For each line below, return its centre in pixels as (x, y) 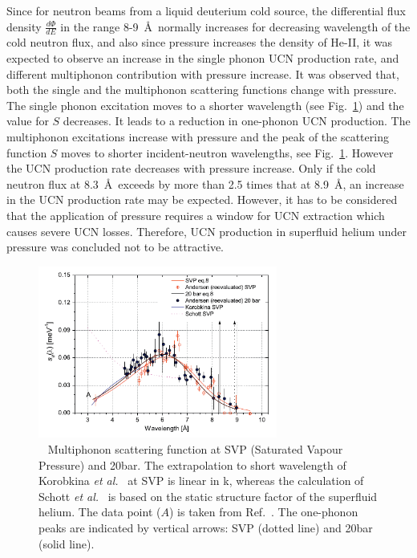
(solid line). (67, 543)
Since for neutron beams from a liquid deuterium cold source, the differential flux (206, 10)
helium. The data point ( (100, 512)
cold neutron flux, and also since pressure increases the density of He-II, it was (200, 42)
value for (28, 121)
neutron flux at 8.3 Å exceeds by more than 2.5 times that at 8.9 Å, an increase (205, 183)
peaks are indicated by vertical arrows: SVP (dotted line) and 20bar (206, 528)
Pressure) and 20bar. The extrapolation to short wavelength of (192, 464)
